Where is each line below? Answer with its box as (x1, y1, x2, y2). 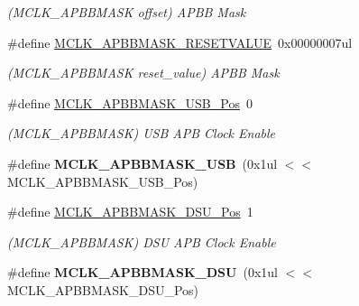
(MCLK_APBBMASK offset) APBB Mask (7, 3, 246, 21)
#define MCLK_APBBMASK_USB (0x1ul (7, 153, 278, 172)
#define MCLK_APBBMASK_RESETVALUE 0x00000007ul (7, 32, 353, 51)
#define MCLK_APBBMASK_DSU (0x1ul (7, 263, 278, 282)
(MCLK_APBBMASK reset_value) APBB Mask (7, 63, 280, 82)
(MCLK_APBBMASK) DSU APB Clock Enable (7, 232, 276, 251)
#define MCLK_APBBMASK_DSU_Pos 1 (7, 202, 253, 221)
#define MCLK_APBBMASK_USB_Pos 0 (7, 93, 253, 112)
